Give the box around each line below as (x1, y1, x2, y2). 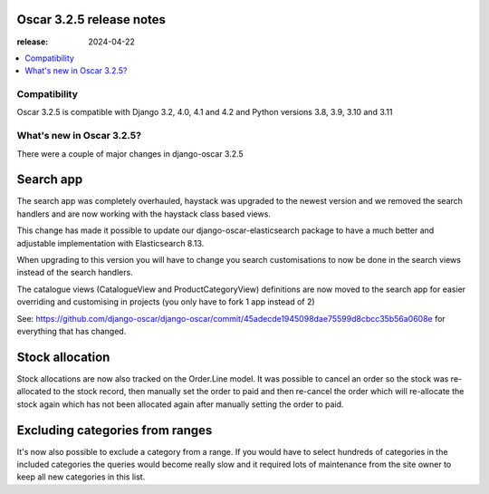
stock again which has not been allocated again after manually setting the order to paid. (16, 399, 344, 410)
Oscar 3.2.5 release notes (16, 12, 167, 27)
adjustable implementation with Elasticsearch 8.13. (16, 237, 205, 248)
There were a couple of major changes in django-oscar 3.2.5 (16, 148, 244, 159)
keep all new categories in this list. (16, 471, 146, 482)
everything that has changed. (16, 326, 127, 336)
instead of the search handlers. (16, 267, 133, 278)
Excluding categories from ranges (16, 422, 213, 438)
